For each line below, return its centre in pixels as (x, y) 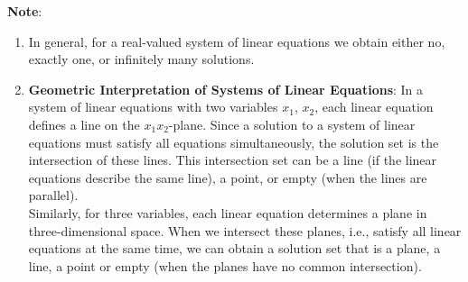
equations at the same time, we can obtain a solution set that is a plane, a (234, 248)
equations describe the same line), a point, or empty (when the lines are (228, 177)
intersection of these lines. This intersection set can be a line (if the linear (233, 160)
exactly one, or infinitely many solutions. (141, 59)
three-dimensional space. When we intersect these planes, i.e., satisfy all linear (245, 230)
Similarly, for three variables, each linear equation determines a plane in (228, 212)
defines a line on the (84, 124)
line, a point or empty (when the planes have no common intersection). (225, 265)
